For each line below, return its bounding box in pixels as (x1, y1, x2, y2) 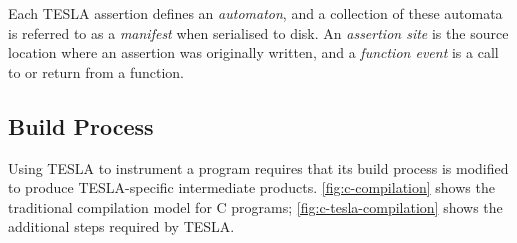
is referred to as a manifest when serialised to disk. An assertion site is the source (8, 22, 509, 43)
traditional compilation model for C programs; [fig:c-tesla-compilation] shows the (8, 196, 503, 217)
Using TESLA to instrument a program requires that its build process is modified (8, 157, 509, 178)
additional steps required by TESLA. (8, 216, 235, 237)
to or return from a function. (8, 61, 184, 82)
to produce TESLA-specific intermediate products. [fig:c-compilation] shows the (8, 177, 495, 198)
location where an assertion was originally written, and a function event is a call (8, 42, 499, 63)
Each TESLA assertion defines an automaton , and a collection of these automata (8, 3, 503, 23)
